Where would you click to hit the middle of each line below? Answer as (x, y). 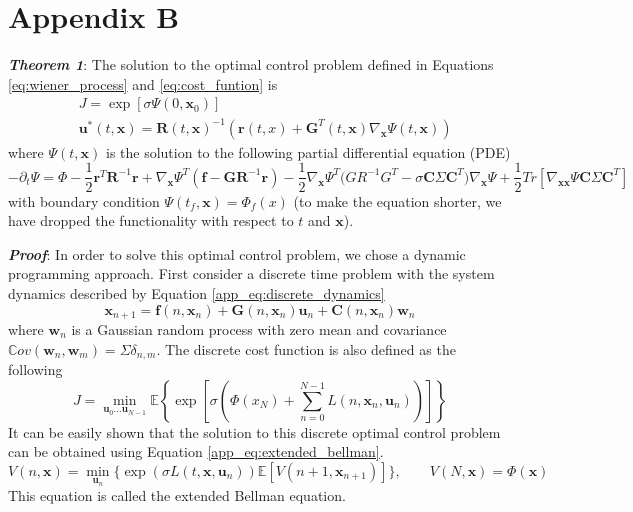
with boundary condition (84, 200)
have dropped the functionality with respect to (151, 220)
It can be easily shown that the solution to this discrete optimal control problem (254, 431)
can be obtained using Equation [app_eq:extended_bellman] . (196, 451)
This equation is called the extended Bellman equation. (177, 495)
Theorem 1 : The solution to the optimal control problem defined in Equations (251, 64)
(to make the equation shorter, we (397, 200)
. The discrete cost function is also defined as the (306, 348)
